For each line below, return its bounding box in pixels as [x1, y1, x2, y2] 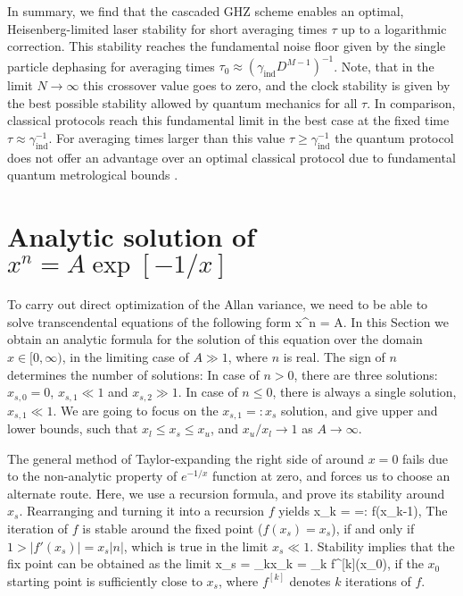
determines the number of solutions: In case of [7, 365, 260, 383]
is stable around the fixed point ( [82, 519, 263, 538]
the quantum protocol [335, 129, 454, 147]
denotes [289, 571, 331, 590]
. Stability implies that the [310, 536, 455, 555]
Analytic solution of [7, 218, 256, 255]
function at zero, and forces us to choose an [211, 466, 451, 485]
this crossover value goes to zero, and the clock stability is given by [83, 76, 451, 95]
